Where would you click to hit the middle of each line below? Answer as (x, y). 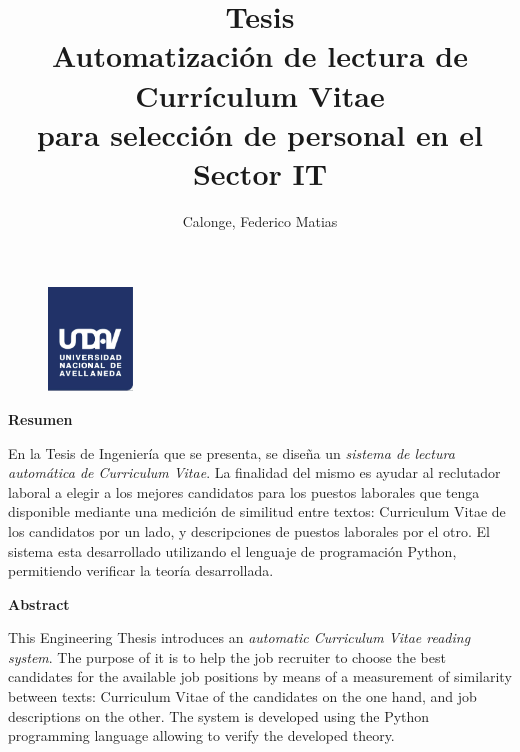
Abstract (39, 603)
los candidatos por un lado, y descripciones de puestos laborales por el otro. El (249, 530)
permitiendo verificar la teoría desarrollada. (141, 570)
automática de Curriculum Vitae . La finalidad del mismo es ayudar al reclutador (254, 472)
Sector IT (260, 172)
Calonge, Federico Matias (260, 220)
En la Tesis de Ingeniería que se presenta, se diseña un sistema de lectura (231, 452)
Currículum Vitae (260, 94)
